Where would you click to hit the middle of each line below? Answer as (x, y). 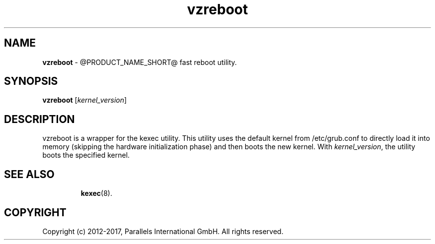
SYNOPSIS (31, 81)
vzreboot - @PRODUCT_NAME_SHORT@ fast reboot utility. (140, 62)
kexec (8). (97, 193)
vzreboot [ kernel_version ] (85, 100)
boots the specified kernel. (86, 155)
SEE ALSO (29, 174)
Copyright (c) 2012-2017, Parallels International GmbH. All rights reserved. (163, 231)
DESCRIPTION (39, 119)
